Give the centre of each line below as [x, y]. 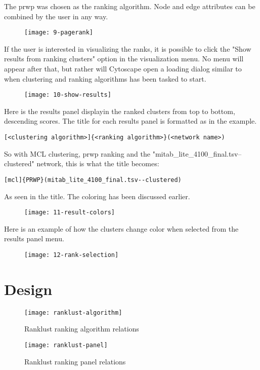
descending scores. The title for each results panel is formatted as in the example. [131, 121]
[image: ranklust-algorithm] [73, 312]
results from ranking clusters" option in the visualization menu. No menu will [124, 59]
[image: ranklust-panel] [66, 345]
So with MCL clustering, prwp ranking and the [77, 153]
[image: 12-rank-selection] [72, 255]
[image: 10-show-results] [68, 95]
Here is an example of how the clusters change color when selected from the [121, 228]
